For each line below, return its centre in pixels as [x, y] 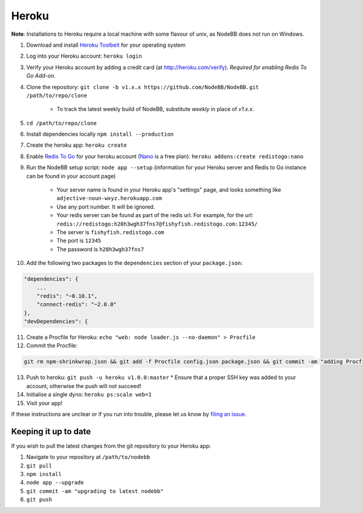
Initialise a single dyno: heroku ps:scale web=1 [89, 395]
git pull [39, 466]
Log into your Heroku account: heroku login [84, 56]
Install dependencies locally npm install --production [100, 134]
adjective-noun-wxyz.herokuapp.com [110, 198]
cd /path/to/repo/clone [61, 123]
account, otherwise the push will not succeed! [84, 386]
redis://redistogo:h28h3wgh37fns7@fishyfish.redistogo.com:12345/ [157, 224]
